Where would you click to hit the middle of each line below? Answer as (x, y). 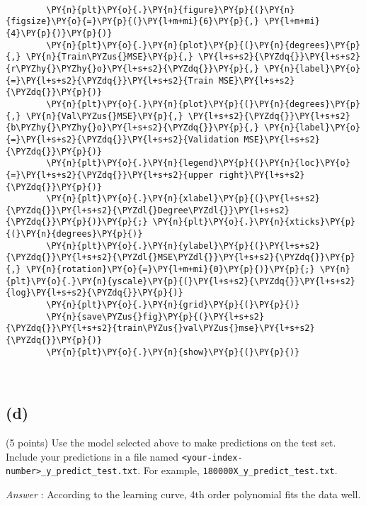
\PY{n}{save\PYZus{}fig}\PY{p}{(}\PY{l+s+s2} (155, 316)
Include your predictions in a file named (92, 456)
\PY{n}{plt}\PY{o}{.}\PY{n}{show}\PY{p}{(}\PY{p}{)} (173, 352)
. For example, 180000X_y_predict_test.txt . (238, 470)
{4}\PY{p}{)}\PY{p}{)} (59, 33)
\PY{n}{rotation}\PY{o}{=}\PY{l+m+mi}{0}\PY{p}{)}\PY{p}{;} (170, 270)
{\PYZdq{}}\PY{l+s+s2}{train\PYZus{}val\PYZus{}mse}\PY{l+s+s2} (160, 328)
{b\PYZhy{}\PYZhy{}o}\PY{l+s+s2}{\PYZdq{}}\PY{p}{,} (132, 128)
